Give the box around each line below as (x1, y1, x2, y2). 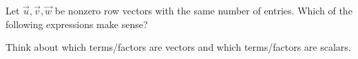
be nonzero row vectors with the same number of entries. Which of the (54, 3, 352, 17)
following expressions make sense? (6, 16, 148, 31)
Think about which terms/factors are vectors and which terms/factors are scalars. (6, 40, 351, 54)
